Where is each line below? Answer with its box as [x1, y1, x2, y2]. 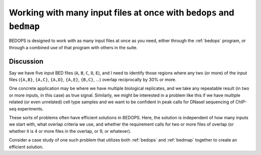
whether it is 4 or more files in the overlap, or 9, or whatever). [9, 128, 131, 134]
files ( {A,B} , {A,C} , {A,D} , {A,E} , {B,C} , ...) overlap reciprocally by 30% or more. [9, 77, 176, 83]
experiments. [17, 106, 43, 112]
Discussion [9, 57, 43, 65]
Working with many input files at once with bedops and [9, 7, 234, 18]
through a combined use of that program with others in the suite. [9, 44, 138, 50]
